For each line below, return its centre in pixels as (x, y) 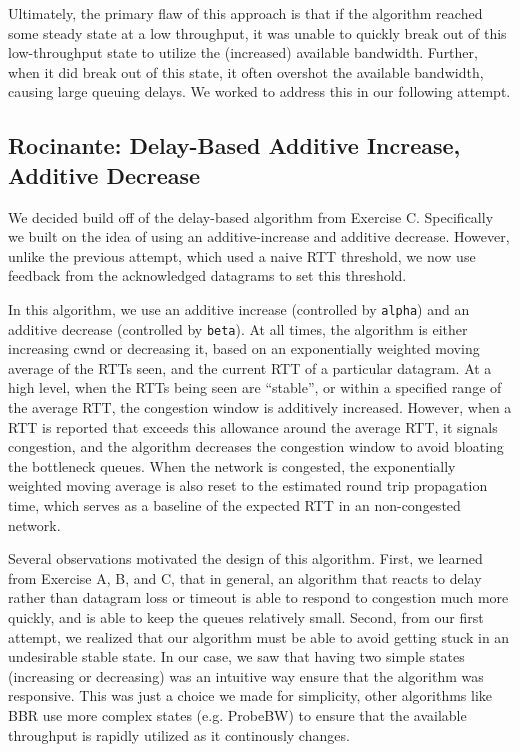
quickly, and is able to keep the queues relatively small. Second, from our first (246, 616)
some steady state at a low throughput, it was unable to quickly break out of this (257, 32)
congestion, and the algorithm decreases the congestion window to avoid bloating (256, 446)
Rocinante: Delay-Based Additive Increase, (234, 145)
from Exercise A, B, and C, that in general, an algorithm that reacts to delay (245, 577)
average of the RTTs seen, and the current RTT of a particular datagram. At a (250, 367)
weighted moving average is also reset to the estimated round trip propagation (248, 485)
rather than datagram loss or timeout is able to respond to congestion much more (258, 597)
